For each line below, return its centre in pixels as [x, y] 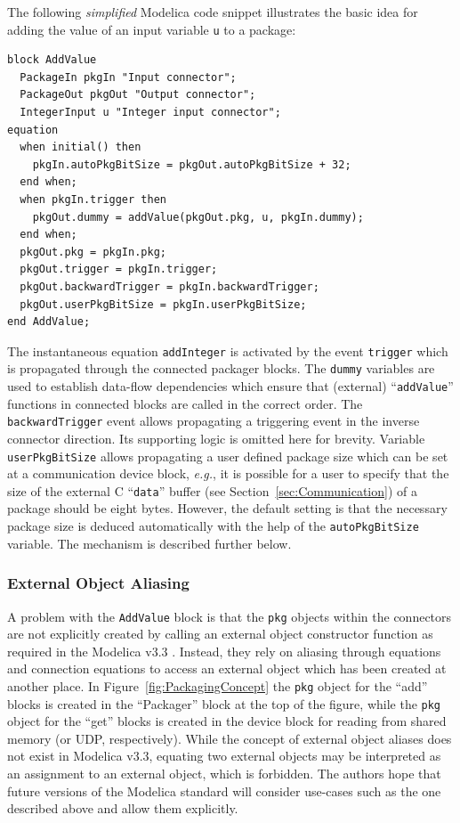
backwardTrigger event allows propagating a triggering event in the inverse [214, 421]
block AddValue [52, 60]
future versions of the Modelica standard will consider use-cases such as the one [224, 790]
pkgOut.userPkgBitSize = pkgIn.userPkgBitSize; [163, 304]
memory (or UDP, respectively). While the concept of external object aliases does [230, 738]
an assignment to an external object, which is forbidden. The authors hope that [224, 774]
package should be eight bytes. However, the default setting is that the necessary [227, 508]
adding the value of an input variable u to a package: [152, 29]
